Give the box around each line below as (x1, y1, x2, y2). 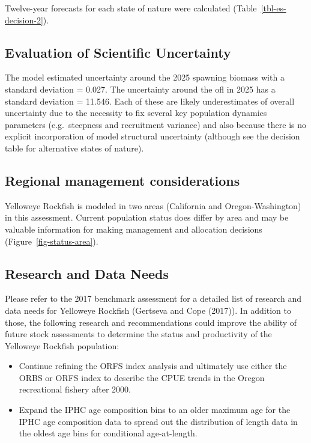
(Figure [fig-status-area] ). (5, 234, 98, 247)
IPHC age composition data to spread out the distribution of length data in (19, 415, 298, 427)
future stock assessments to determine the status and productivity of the (5, 328, 272, 340)
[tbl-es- (261, 2, 286, 14)
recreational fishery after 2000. (19, 383, 131, 396)
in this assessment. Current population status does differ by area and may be (5, 211, 289, 224)
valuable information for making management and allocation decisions (5, 222, 262, 235)
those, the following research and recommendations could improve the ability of (5, 316, 297, 328)
